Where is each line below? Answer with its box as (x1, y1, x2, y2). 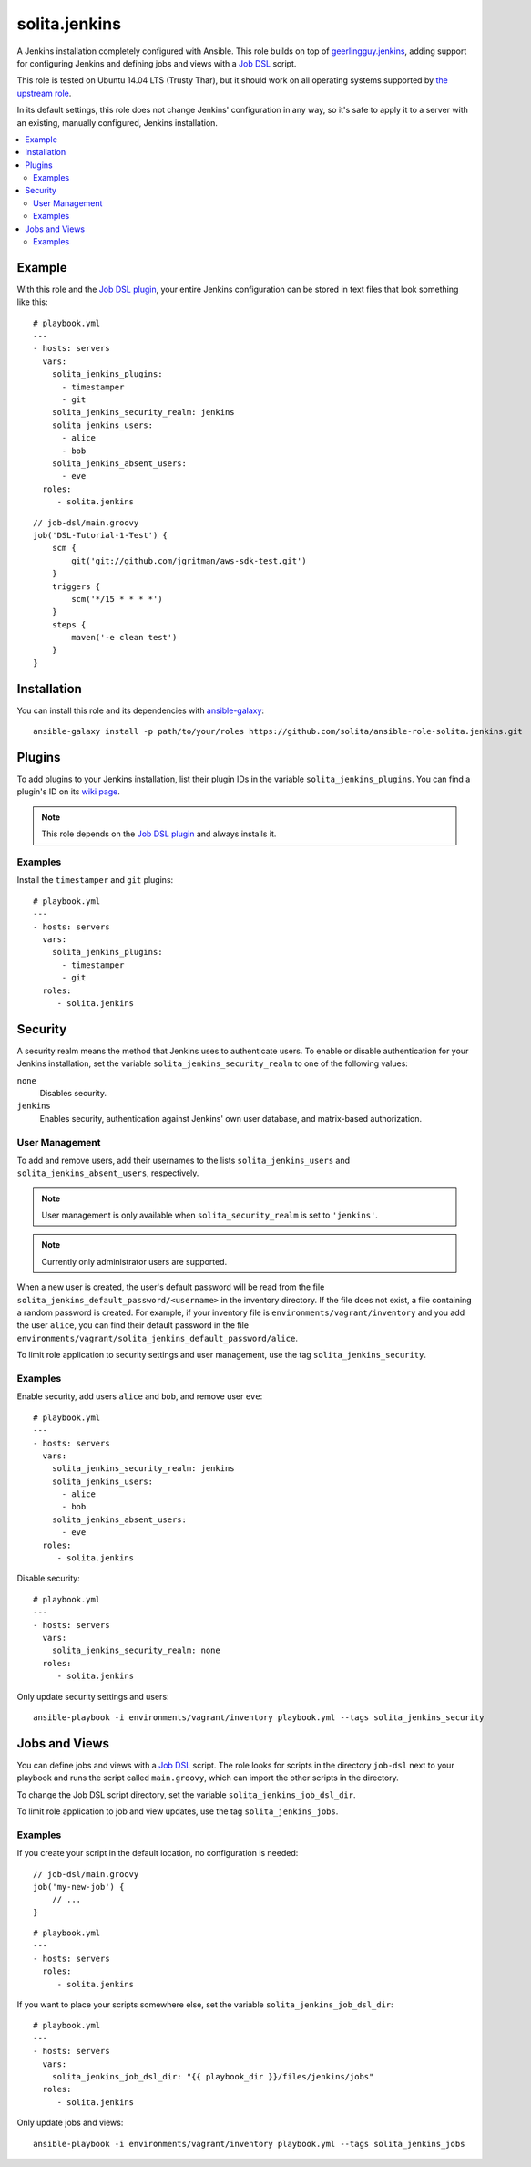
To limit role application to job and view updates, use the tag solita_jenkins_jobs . (16, 1806, 339, 1817)
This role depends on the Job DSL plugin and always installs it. (41, 828, 277, 839)
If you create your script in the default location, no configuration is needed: (16, 1848, 299, 1859)
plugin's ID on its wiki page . (16, 786, 120, 797)
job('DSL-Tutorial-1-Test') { (33, 530, 168, 540)
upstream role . (16, 88, 72, 98)
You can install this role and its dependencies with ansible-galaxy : (16, 705, 264, 716)
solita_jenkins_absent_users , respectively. (16, 1167, 199, 1178)
